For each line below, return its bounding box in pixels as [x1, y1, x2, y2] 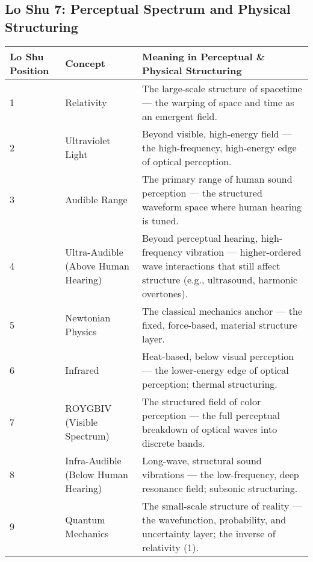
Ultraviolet [65, 133, 111, 148]
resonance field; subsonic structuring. [142, 481, 298, 495]
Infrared [65, 362, 99, 377]
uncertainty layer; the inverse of [142, 526, 276, 540]
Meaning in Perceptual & [142, 49, 265, 63]
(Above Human [65, 258, 129, 273]
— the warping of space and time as [142, 95, 294, 109]
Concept [65, 56, 106, 71]
